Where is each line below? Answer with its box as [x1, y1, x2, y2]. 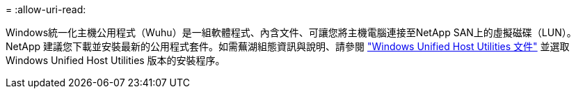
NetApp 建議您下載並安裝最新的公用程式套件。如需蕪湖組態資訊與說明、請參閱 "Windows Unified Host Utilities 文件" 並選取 [6, 40, 570, 52]
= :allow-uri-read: [6, 3, 86, 15]
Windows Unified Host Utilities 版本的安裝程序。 [6, 54, 225, 66]
